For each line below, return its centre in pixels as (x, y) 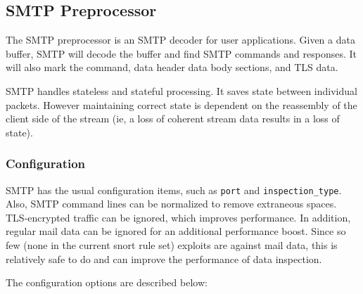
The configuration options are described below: (107, 282)
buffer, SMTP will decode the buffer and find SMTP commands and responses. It (181, 53)
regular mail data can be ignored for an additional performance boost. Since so (176, 231)
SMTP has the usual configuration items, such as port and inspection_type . (174, 190)
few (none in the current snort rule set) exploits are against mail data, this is (172, 245)
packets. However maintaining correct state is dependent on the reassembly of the (181, 104)
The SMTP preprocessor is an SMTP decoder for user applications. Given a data (180, 40)
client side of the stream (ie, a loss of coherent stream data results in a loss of (173, 119)
